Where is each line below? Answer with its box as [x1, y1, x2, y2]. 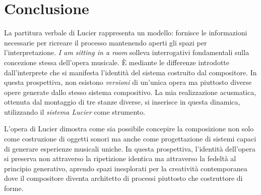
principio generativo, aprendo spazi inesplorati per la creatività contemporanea [4, 163, 247, 173]
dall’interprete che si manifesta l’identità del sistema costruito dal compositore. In [4, 67, 257, 77]
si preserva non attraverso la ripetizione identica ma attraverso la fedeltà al [4, 153, 236, 164]
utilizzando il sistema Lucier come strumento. [4, 106, 146, 117]
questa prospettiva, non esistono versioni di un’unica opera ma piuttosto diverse [4, 77, 252, 87]
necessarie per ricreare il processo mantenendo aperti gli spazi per [4, 37, 207, 47]
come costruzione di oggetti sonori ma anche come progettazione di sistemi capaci [4, 133, 256, 144]
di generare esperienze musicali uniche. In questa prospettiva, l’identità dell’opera [4, 143, 255, 154]
